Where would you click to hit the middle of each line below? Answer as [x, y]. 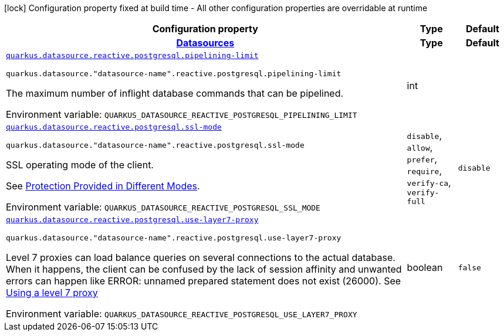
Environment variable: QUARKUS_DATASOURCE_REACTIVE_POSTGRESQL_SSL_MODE [163, 207]
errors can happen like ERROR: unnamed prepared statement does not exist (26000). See [204, 281]
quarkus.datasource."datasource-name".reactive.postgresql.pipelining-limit [174, 74]
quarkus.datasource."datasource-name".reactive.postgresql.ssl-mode [155, 145]
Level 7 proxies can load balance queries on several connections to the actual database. [201, 257]
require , [424, 171]
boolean [425, 267]
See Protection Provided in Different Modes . [103, 186]
